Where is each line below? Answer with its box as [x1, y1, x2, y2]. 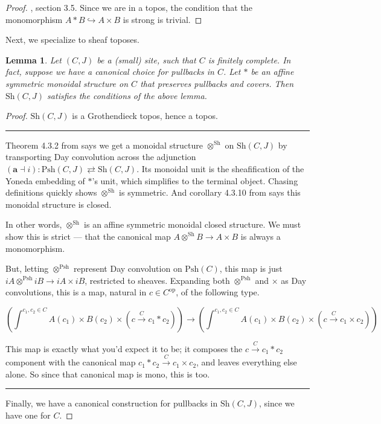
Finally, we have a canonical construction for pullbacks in [5, 397, 218, 410]
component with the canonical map [5, 356, 136, 368]
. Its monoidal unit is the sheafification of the [136, 162, 304, 175]
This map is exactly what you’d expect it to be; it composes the [5, 342, 243, 355]
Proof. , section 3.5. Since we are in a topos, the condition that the [5, 1, 252, 13]
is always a [240, 230, 281, 242]
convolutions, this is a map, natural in [5, 286, 147, 298]
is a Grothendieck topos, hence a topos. [72, 109, 218, 122]
